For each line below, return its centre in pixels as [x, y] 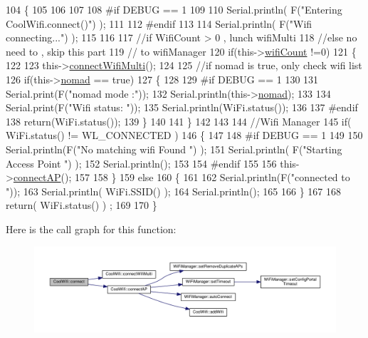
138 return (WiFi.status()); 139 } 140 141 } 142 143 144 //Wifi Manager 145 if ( [179, 121]
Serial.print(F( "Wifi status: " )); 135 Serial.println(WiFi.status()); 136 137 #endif [182, 107]
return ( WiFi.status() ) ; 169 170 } [82, 205]
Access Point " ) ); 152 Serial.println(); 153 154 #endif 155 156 [141, 163]
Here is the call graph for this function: [91, 229]
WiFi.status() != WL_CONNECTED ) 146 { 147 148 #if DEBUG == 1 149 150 [184, 135]
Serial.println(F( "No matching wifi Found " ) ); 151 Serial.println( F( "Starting [174, 149]
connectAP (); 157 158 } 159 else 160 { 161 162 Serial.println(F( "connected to [182, 177]
